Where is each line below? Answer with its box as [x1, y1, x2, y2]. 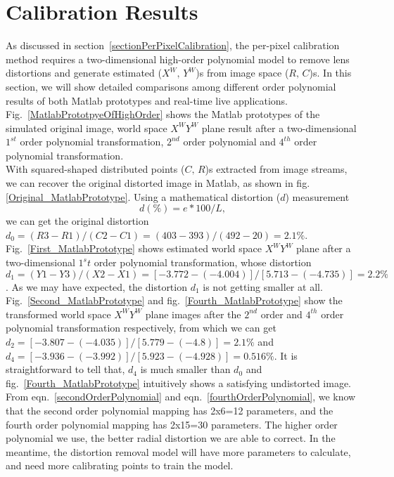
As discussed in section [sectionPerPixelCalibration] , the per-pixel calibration [6, 38, 340, 53]
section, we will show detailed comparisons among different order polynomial [6, 79, 336, 93]
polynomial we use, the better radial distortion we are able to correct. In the [6, 431, 336, 445]
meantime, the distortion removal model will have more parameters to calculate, [6, 444, 351, 459]
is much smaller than [140, 362, 231, 377]
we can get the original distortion [6, 214, 149, 228]
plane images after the [145, 306, 241, 321]
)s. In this [309, 65, 352, 80]
